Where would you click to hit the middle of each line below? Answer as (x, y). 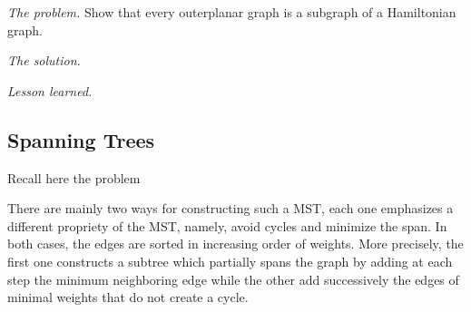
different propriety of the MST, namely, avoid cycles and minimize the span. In (227, 225)
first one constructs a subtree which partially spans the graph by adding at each (230, 261)
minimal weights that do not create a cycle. (128, 297)
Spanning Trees (81, 139)
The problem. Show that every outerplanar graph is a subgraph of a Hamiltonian (232, 12)
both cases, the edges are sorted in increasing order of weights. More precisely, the (235, 244)
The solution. (44, 60)
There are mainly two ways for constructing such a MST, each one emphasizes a (231, 208)
